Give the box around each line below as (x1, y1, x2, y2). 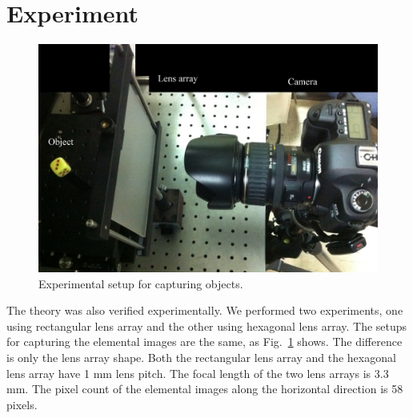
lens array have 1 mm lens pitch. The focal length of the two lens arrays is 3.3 (6, 364, 389, 381)
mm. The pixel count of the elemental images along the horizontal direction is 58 (6, 380, 403, 397)
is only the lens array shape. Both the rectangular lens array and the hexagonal (6, 348, 396, 365)
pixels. (6, 396, 38, 412)
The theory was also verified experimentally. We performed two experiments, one (6, 302, 403, 319)
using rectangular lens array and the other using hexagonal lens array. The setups (6, 317, 407, 334)
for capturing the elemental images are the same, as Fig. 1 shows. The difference (6, 333, 403, 350)
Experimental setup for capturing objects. (38, 275, 243, 291)
